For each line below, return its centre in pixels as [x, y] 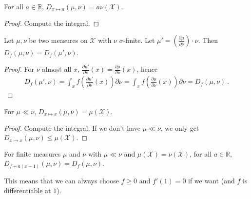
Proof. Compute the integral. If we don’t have [72, 128]
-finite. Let [139, 40]
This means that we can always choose [61, 180]
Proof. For [19, 69]
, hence [147, 69]
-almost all [56, 69]
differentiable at [28, 190]
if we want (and [212, 180]
